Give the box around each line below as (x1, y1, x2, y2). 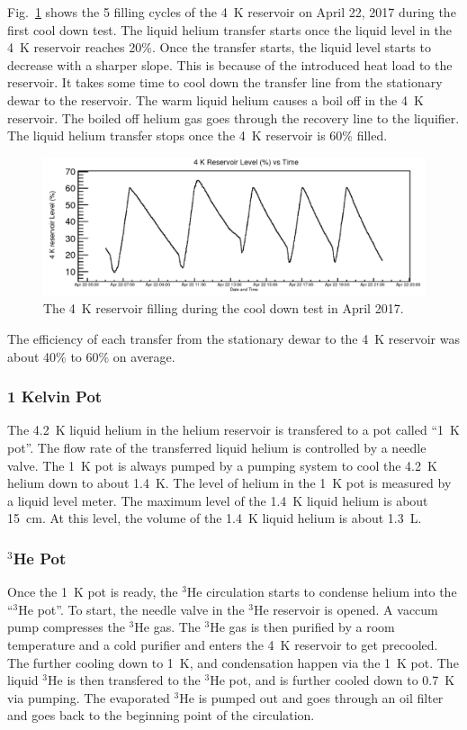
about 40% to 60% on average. (7, 347, 175, 365)
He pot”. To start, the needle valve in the (18, 599, 245, 618)
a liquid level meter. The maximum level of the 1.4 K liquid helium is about (7, 491, 428, 509)
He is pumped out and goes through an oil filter (179, 688, 444, 707)
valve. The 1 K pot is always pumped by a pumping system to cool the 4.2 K (7, 455, 437, 474)
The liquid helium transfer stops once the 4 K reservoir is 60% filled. (7, 126, 388, 145)
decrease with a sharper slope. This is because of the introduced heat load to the (7, 55, 453, 74)
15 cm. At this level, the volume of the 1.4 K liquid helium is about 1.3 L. (7, 509, 422, 527)
